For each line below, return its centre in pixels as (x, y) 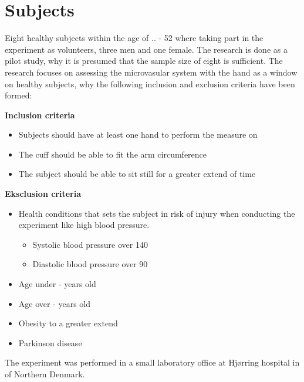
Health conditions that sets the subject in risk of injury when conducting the (157, 213)
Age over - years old (55, 303)
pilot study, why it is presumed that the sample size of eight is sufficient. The (144, 61)
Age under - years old (57, 284)
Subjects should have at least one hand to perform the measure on (138, 134)
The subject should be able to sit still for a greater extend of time (137, 174)
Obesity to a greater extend (68, 323)
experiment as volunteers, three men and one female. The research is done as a (146, 49)
